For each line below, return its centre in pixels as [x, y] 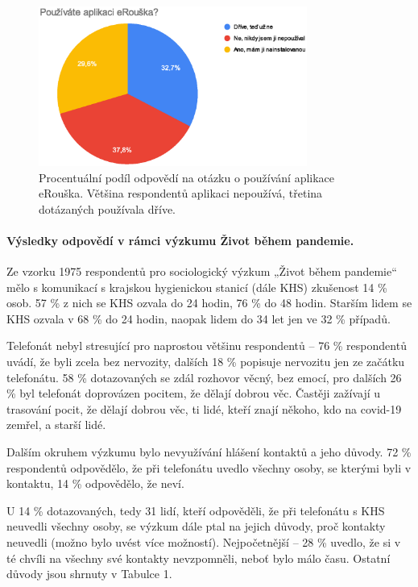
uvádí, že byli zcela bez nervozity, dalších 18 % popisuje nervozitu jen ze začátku [206, 362]
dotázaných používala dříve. [108, 208]
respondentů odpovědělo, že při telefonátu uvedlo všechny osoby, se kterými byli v [209, 467]
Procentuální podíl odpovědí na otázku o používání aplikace [187, 177]
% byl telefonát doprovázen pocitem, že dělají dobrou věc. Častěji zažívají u [194, 393]
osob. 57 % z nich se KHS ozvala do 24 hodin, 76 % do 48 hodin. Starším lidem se [209, 303]
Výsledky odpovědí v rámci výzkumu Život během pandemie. [180, 240]
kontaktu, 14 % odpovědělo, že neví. [95, 483]
